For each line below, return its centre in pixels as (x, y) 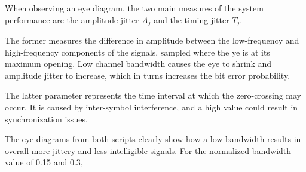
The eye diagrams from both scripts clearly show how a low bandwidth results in (153, 139)
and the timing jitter (192, 19)
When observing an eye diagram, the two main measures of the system (134, 8)
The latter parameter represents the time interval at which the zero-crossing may (153, 95)
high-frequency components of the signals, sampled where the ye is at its (137, 52)
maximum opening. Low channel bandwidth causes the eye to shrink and (138, 64)
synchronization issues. (46, 119)
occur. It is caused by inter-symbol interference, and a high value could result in (152, 107)
